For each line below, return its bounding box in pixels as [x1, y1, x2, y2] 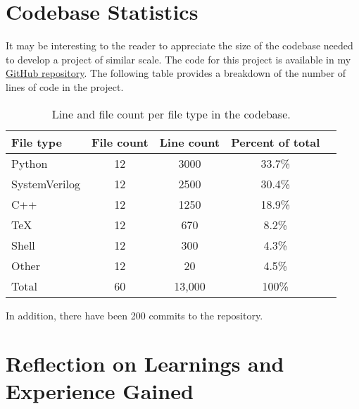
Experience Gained [6, 377, 194, 405]
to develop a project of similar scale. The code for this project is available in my [6, 51, 351, 66]
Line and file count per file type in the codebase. [51, 105, 291, 122]
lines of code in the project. [6, 79, 124, 94]
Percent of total [231, 133, 320, 150]
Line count [159, 133, 220, 150]
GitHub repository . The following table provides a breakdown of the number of [6, 66, 346, 80]
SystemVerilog [11, 175, 80, 192]
